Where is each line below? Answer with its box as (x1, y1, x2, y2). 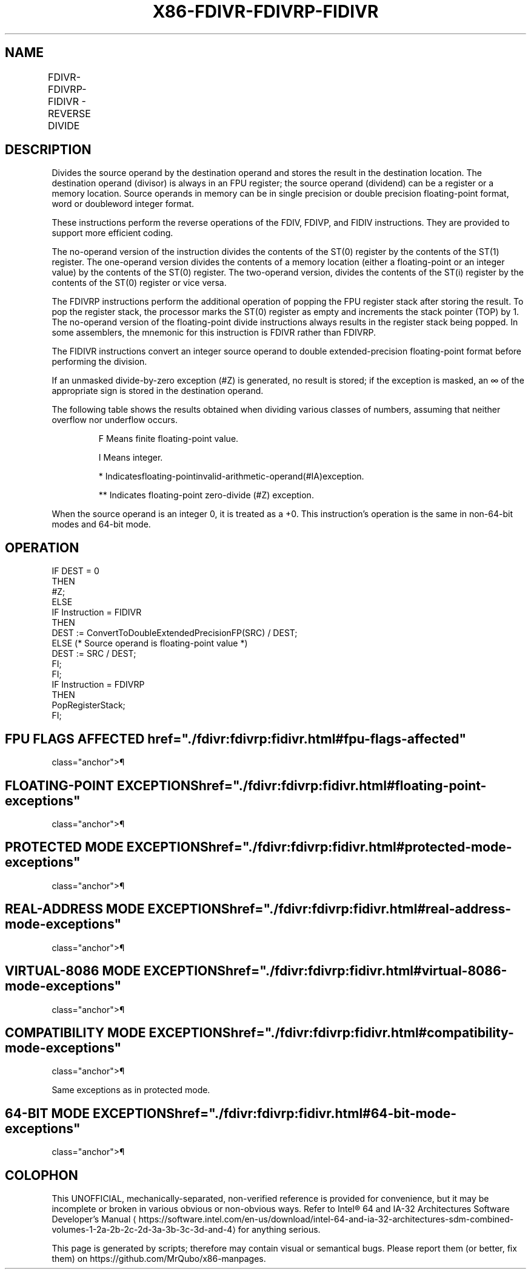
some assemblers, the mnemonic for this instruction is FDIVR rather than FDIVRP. (52, 327, 376, 338)
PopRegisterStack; (52, 700, 125, 711)
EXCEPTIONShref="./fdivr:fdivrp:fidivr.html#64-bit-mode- (93, 1105, 457, 1121)
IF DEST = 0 (52, 566, 99, 577)
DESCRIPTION (5, 142, 92, 158)
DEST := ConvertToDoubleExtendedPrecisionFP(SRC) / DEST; (52, 628, 298, 639)
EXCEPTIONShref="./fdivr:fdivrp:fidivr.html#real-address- (147, 901, 512, 917)
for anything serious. (238, 1224, 321, 1235)
